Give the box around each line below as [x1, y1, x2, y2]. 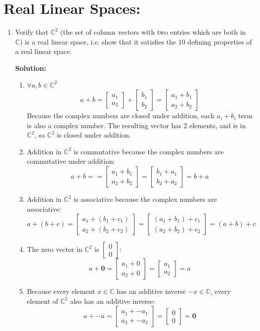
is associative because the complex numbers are [73, 194, 217, 204]
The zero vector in [27, 244, 83, 254]
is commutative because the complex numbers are [73, 146, 224, 156]
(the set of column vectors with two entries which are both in [60, 27, 246, 37]
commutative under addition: [27, 156, 115, 166]
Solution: [15, 62, 46, 73]
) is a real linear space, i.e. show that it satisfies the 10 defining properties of [20, 36, 252, 47]
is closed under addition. [57, 130, 131, 140]
